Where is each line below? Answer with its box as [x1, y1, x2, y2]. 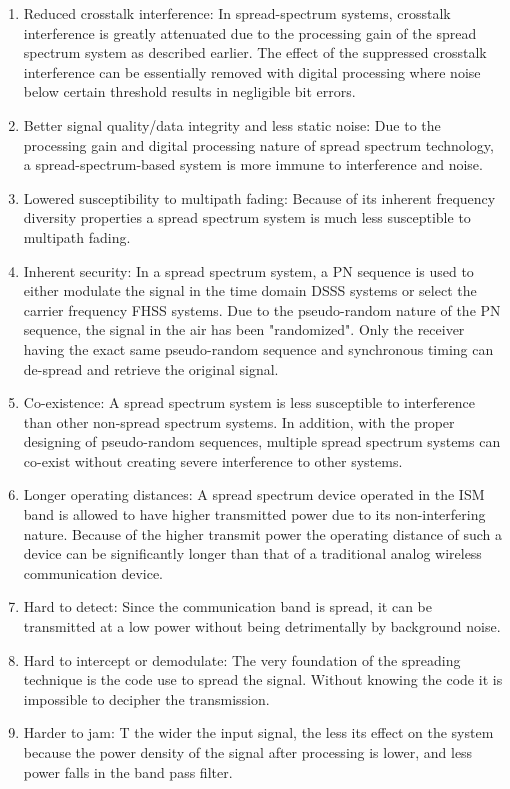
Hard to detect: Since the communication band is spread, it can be [23, 596, 432, 617]
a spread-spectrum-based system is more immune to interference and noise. [23, 154, 483, 175]
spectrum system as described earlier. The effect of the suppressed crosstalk [23, 42, 487, 63]
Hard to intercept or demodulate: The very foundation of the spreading [23, 649, 461, 670]
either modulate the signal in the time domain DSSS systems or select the [23, 280, 477, 301]
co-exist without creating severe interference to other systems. [23, 450, 403, 471]
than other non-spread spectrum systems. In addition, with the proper [23, 411, 455, 432]
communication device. [23, 562, 164, 583]
